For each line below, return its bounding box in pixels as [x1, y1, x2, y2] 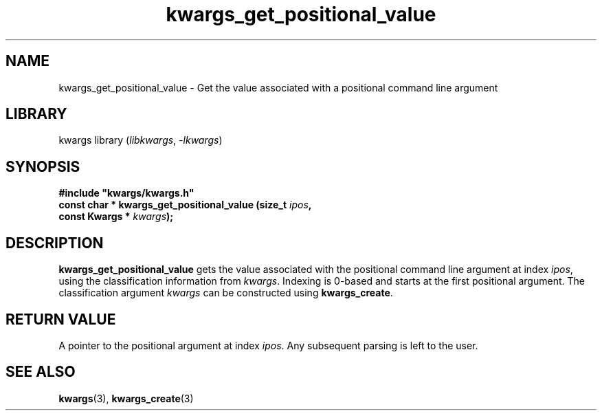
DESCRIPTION [5, 234, 104, 252]
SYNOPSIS [5, 157, 80, 175]
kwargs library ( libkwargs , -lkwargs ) [58, 134, 223, 146]
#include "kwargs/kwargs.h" [58, 187, 194, 199]
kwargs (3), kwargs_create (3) [58, 392, 194, 404]
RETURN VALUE [5, 310, 116, 328]
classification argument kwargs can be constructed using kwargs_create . [58, 287, 393, 299]
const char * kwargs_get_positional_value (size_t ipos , [58, 199, 312, 211]
